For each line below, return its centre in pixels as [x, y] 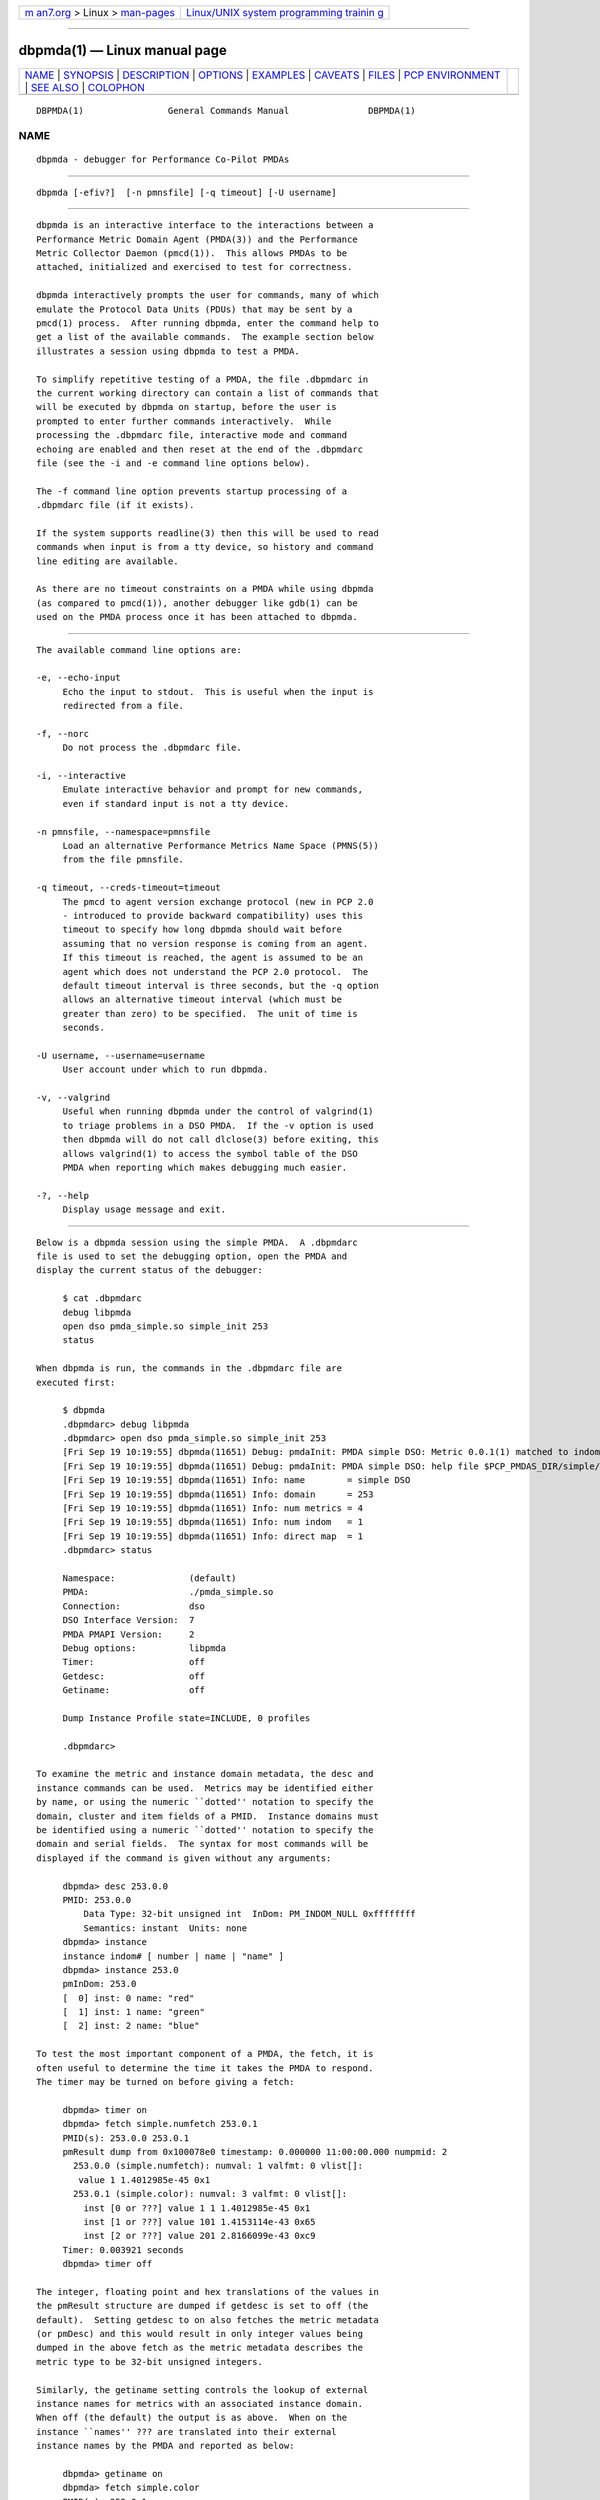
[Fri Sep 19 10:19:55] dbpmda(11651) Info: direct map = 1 [213, 1536]
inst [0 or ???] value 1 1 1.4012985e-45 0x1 [197, 2208]
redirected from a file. [123, 706]
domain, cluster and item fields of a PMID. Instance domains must [207, 1816]
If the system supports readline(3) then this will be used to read [207, 533]
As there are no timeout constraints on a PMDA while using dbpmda [205, 589]
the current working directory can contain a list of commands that [207, 393]
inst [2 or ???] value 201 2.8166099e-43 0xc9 [199, 2236]
